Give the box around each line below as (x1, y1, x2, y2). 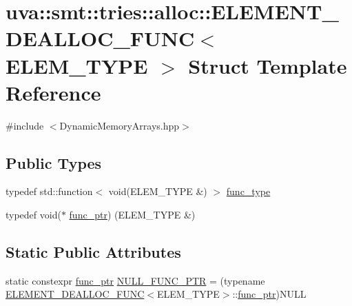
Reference (6, 78, 101, 106)
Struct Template (188, 51, 347, 79)
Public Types (6, 152, 102, 173)
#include (6, 118, 44, 132)
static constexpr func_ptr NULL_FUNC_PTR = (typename (6, 273, 265, 287)
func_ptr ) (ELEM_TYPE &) (69, 207, 196, 222)
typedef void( (6, 207, 61, 222)
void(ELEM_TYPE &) (108, 184, 207, 198)
